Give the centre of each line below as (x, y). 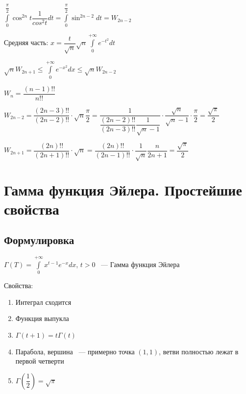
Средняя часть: (26, 42)
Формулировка (39, 240)
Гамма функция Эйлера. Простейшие (123, 189)
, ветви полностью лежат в (199, 351)
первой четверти (40, 361)
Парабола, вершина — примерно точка (75, 351)
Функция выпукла (42, 318)
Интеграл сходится (43, 302)
